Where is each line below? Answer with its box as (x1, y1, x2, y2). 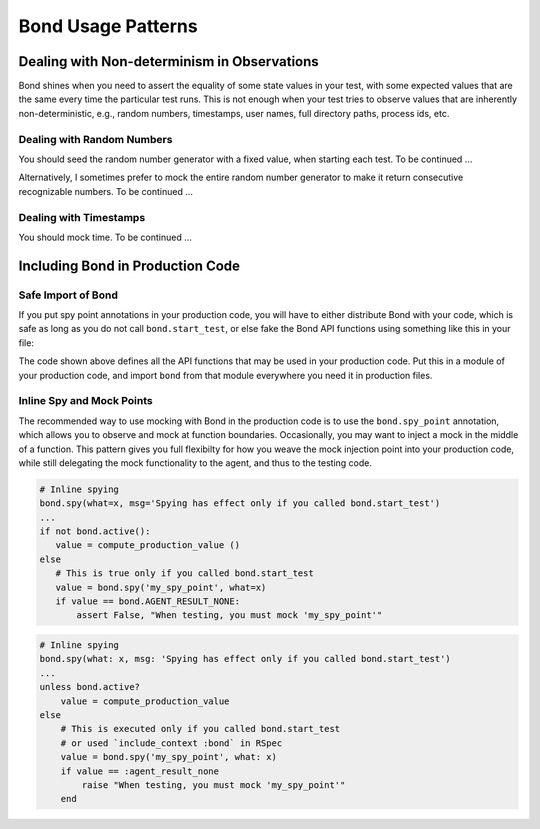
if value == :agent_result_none (60, 765, 220, 777)
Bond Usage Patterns (18, 15, 199, 37)
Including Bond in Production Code (18, 257, 240, 274)
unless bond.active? (39, 681, 140, 693)
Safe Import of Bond (18, 288, 119, 302)
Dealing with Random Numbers (18, 132, 173, 146)
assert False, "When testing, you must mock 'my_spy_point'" (76, 610, 383, 621)
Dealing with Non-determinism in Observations (18, 53, 319, 70)
